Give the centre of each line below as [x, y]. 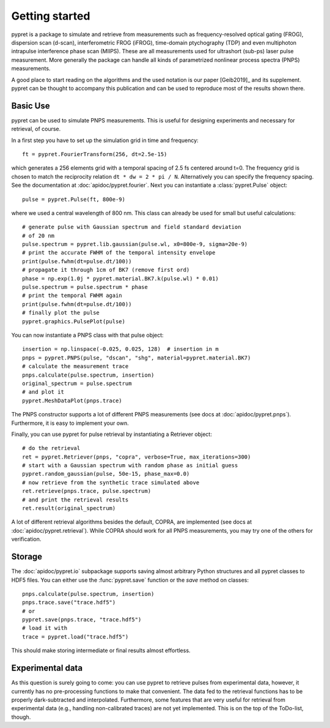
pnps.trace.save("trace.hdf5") [69, 602]
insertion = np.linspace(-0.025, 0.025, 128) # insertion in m [121, 349]
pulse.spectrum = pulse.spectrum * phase [85, 287]
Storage [27, 557]
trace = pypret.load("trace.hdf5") [75, 636]
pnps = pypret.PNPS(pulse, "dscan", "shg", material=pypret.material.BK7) [137, 358]
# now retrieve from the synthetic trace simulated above [111, 482]
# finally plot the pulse [61, 313]
